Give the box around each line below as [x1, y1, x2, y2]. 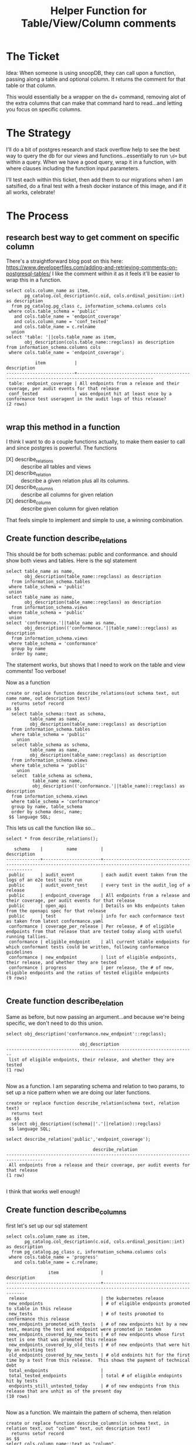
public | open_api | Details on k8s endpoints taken [8, 903, 185, 909]
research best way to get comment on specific [6, 233, 180, 243]
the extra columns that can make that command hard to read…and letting [6, 99, 183, 107]
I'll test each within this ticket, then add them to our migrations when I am [6, 176, 183, 183]
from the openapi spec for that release [6, 908, 107, 914]
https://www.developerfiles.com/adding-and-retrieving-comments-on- [6, 263, 178, 270]
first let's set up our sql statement [6, 1222, 88, 1229]
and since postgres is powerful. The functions [6, 444, 117, 451]
